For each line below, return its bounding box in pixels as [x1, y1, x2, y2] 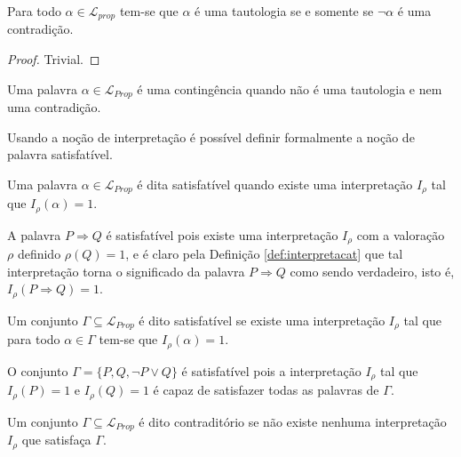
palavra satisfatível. [7, 145, 113, 164]
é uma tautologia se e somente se [195, 2, 374, 20]
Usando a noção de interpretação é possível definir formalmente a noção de [7, 127, 415, 146]
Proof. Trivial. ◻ [7, 50, 100, 68]
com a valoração [356, 225, 445, 244]
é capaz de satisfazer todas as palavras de [153, 381, 379, 399]
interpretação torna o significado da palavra [7, 261, 245, 280]
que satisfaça [21, 430, 91, 449]
